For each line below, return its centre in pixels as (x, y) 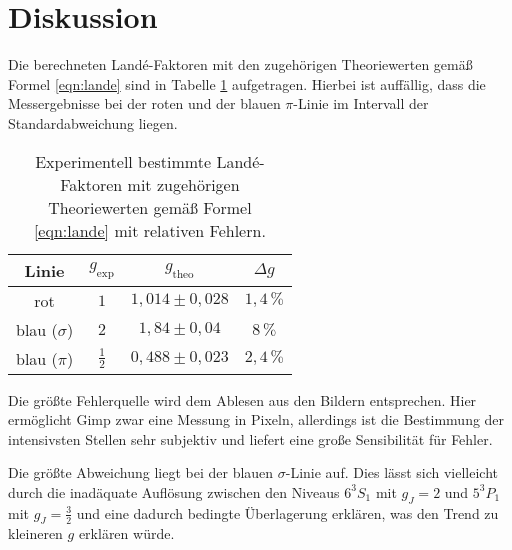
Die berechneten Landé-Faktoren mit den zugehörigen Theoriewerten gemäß (240, 64)
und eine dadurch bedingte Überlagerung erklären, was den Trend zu (287, 512)
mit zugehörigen (183, 184)
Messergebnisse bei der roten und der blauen (144, 103)
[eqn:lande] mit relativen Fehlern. (149, 230)
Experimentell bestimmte (123, 161)
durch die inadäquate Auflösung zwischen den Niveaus (174, 491)
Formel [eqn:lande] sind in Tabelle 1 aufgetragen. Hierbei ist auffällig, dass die (247, 83)
